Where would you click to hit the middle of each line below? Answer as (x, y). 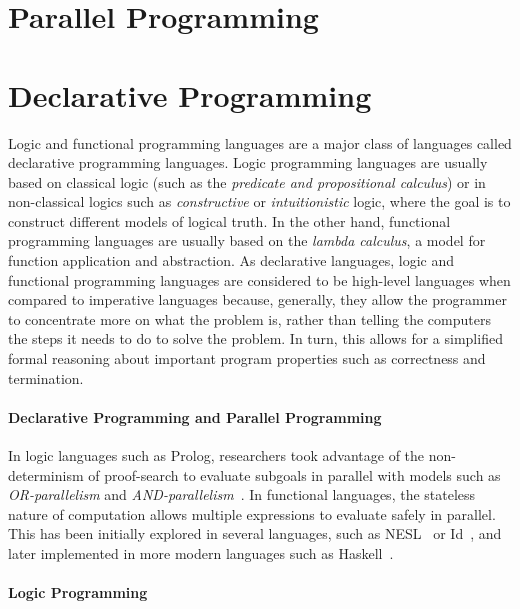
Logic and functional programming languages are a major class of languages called (260, 142)
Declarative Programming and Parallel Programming (195, 416)
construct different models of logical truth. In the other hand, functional (229, 220)
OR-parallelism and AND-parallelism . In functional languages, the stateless (242, 494)
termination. (46, 377)
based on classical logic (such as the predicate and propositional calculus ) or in (247, 181)
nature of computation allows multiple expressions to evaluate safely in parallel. (252, 513)
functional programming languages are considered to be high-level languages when (259, 279)
